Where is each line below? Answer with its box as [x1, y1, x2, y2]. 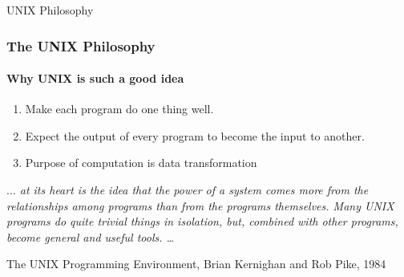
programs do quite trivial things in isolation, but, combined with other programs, [6, 213, 398, 230]
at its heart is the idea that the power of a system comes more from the [19, 181, 369, 198]
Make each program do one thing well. [25, 100, 214, 117]
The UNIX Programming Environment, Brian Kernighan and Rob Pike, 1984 [6, 255, 386, 272]
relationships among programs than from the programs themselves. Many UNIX [6, 197, 394, 214]
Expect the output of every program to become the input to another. [25, 127, 365, 144]
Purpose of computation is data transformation [25, 154, 257, 171]
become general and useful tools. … [6, 228, 175, 245]
